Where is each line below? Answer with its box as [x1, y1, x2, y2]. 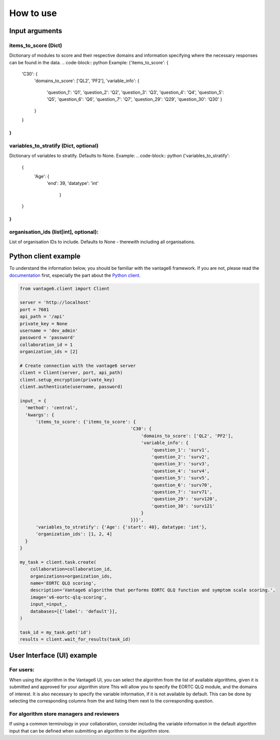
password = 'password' [19, 335, 75, 340]
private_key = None [19, 321, 67, 326]
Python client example [9, 252, 81, 261]
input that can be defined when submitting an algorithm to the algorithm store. [9, 727, 170, 734]
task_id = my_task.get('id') [19, 629, 91, 635]
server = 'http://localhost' [19, 300, 91, 305]
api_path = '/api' [19, 314, 65, 319]
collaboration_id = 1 [19, 341, 73, 347]
